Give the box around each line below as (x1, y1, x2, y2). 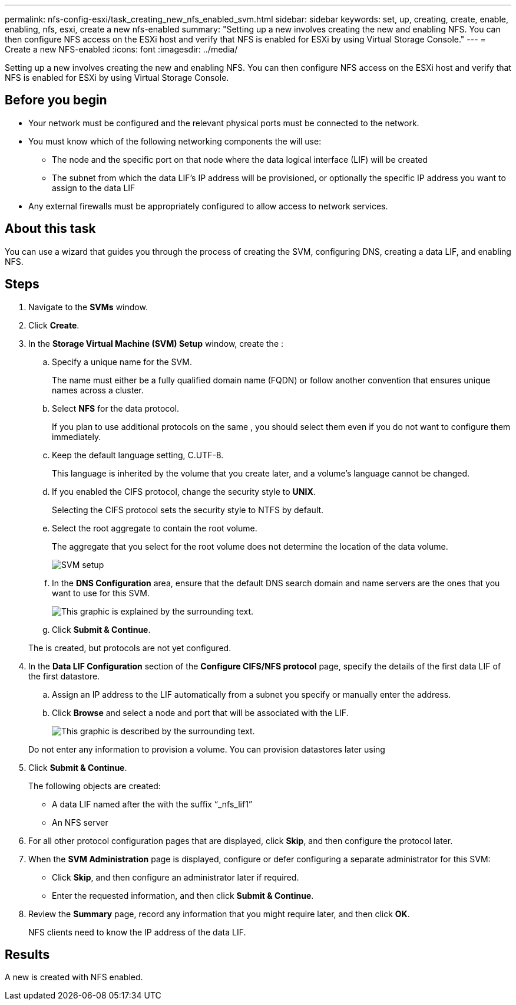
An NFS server (52, 817, 108, 827)
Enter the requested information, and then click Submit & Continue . (52, 890, 314, 901)
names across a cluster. (52, 385, 144, 395)
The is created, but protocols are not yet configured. (28, 642, 231, 653)
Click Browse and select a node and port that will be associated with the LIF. (52, 707, 349, 718)
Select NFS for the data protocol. (52, 403, 180, 413)
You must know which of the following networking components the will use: (28, 136, 322, 146)
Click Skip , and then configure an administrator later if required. (52, 872, 299, 882)
